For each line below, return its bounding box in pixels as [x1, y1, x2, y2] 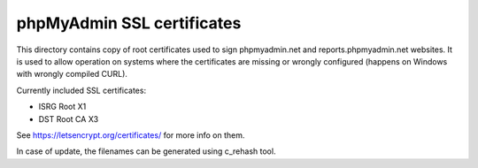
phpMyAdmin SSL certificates [16, 13, 242, 33]
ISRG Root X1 [38, 102, 87, 112]
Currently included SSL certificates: [16, 85, 146, 95]
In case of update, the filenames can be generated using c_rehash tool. [16, 146, 276, 157]
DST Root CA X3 [38, 113, 99, 124]
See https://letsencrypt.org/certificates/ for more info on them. [16, 129, 245, 141]
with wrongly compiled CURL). [16, 69, 128, 80]
